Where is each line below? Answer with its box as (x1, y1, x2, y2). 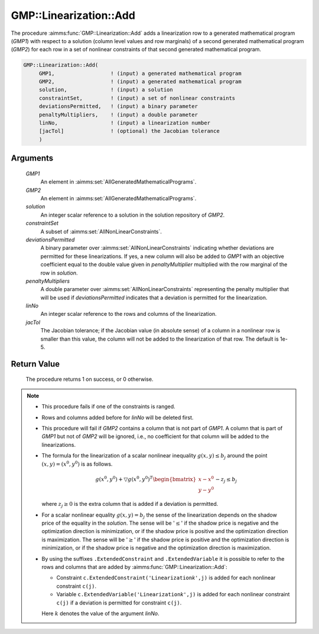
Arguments (11, 153, 54, 164)
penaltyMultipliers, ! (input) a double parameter (38, 111, 198, 118)
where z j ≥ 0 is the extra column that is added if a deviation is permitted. (41, 501, 219, 509)
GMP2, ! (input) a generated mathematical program (38, 79, 242, 85)
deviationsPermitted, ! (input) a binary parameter (38, 103, 198, 110)
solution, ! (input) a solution (38, 86, 174, 93)
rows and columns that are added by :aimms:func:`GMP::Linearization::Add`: (41, 563, 227, 570)
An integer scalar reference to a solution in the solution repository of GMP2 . (40, 211, 225, 218)
